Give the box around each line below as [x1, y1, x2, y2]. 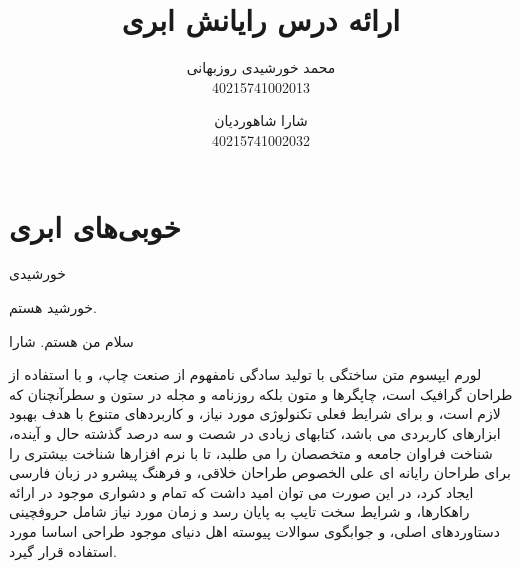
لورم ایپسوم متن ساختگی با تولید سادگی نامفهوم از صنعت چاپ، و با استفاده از [9, 364, 482, 385]
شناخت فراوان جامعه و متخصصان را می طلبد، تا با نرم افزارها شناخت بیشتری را [9, 442, 493, 463]
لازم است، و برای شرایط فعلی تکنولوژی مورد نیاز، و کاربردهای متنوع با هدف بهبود [9, 403, 501, 424]
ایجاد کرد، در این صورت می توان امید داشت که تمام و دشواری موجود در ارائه [9, 481, 474, 502]
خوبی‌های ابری [9, 205, 181, 246]
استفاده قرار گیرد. [9, 540, 117, 561]
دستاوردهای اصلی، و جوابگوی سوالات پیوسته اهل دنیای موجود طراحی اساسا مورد [9, 520, 500, 541]
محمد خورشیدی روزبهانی [186, 57, 336, 78]
